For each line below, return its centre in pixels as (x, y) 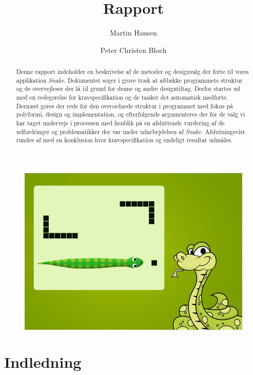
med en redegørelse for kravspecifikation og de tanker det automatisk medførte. (122, 97)
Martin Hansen (133, 33)
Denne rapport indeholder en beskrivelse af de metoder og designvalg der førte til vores (132, 72)
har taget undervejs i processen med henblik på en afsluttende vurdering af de (120, 123)
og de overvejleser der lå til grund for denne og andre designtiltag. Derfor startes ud (128, 89)
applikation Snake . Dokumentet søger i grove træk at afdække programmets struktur (129, 80)
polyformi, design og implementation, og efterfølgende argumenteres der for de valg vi (131, 114)
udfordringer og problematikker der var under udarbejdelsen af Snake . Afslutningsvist (131, 131)
